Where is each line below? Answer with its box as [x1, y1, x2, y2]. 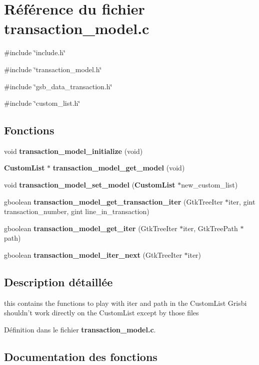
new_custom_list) [181, 179, 238, 190]
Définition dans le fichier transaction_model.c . [4, 324, 156, 335]
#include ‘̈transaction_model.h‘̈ [4, 64, 102, 74]
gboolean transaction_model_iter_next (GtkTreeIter [4, 250, 182, 260]
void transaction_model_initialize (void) [4, 145, 143, 156]
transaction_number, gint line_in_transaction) [4, 206, 149, 217]
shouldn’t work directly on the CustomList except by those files [4, 307, 199, 318]
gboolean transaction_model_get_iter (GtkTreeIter [4, 223, 177, 233]
